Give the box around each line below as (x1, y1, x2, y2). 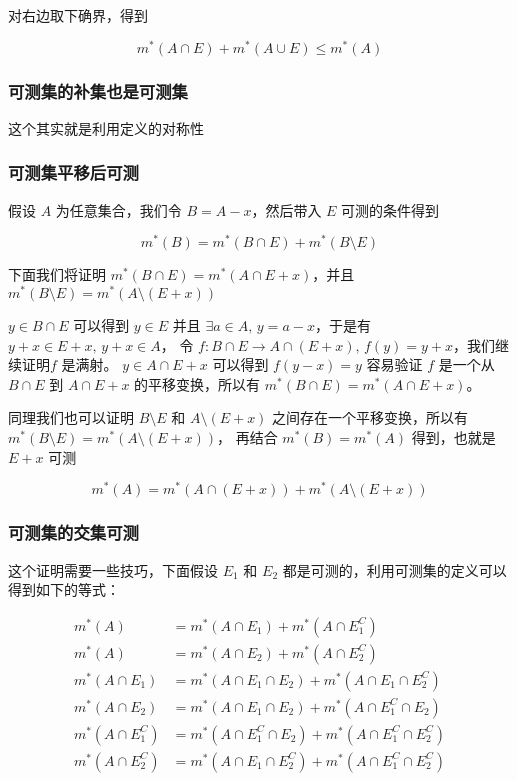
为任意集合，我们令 (55, 199, 182, 220)
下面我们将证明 (8, 264, 106, 285)
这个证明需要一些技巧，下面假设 (8, 559, 218, 580)
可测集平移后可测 (8, 160, 139, 185)
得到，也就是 (411, 427, 496, 448)
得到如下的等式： (8, 579, 120, 600)
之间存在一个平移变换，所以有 (272, 407, 469, 428)
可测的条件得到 (341, 199, 440, 220)
